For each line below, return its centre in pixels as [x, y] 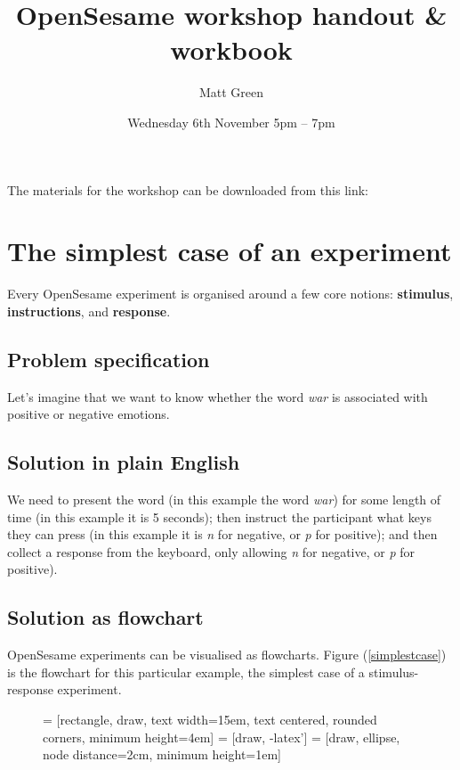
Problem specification [109, 359]
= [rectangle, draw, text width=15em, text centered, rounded [210, 719]
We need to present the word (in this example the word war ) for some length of [224, 499]
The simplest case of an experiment [230, 251]
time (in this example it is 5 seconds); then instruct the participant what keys [219, 516]
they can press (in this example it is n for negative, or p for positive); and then [222, 534]
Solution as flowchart [105, 617]
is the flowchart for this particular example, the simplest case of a [186, 672]
